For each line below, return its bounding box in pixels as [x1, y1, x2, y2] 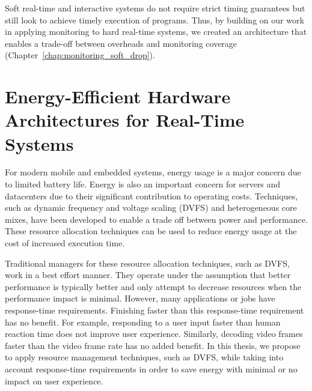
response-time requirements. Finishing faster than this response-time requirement [5, 304, 304, 316]
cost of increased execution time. [5, 237, 125, 249]
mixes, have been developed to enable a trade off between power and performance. [5, 213, 308, 225]
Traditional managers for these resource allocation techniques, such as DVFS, [5, 256, 290, 269]
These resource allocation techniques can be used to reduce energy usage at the [5, 225, 297, 237]
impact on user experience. [5, 374, 103, 387]
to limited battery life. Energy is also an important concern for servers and [5, 178, 281, 190]
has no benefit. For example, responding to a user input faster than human [5, 315, 281, 328]
